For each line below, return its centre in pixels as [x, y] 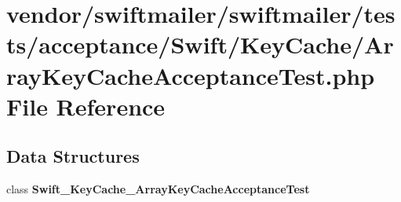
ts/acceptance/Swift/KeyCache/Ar [200, 44]
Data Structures [73, 156]
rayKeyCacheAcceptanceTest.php [191, 75]
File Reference [86, 106]
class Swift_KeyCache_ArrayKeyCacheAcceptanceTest [158, 189]
